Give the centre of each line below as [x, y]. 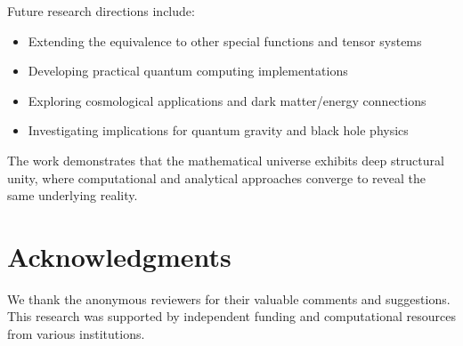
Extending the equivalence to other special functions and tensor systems [225, 40]
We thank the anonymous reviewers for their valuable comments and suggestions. [229, 298]
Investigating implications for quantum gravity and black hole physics [218, 130]
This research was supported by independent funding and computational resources [231, 316]
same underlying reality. [73, 195]
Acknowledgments [119, 256]
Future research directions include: [101, 11]
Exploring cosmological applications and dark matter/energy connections [227, 100]
